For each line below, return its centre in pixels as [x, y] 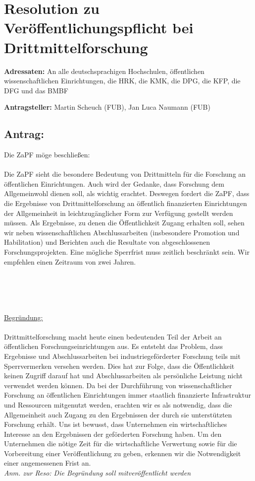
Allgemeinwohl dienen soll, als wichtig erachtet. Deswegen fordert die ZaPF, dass [127, 193]
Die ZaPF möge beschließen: [47, 155]
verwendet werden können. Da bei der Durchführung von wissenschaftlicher [118, 385]
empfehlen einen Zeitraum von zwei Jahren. [70, 261]
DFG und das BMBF [36, 90]
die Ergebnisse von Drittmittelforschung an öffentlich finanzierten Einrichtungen [126, 203]
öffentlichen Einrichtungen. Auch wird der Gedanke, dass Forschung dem [114, 183]
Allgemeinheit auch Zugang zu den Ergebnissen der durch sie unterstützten [118, 414]
